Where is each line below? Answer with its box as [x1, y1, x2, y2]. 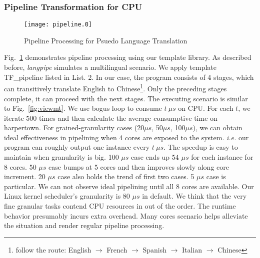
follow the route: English [15, 244, 91, 255]
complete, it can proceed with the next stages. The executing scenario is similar [4, 93, 248, 103]
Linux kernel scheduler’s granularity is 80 [4, 191, 130, 201]
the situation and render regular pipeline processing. [4, 220, 164, 231]
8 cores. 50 [4, 161, 36, 172]
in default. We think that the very [142, 191, 247, 201]
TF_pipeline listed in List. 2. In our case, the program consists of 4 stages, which [4, 71, 254, 82]
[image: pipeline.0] [24, 21, 92, 28]
